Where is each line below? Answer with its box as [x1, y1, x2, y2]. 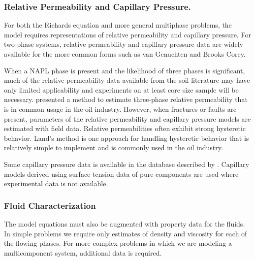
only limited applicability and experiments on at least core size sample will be [4, 84, 239, 95]
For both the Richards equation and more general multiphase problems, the [4, 20, 232, 30]
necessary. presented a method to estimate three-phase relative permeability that [4, 94, 248, 104]
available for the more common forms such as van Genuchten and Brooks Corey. [4, 49, 246, 59]
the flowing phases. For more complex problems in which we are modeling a [4, 238, 232, 248]
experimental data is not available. [4, 178, 108, 189]
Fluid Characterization [4, 199, 96, 211]
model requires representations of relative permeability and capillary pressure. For [4, 29, 251, 39]
